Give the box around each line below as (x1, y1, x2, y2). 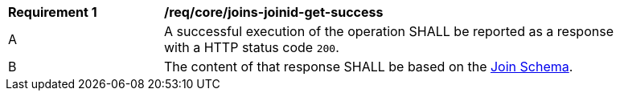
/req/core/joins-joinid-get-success (164, 4, 384, 20)
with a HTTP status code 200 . (164, 39, 339, 55)
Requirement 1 (8, 4, 97, 20)
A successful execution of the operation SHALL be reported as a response (164, 23, 614, 39)
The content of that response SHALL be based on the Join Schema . (164, 59, 573, 75)
